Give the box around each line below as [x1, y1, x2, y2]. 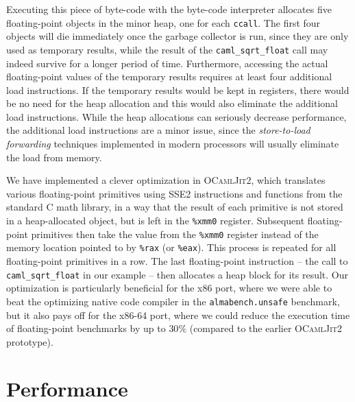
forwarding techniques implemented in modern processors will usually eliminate [6, 137, 339, 151]
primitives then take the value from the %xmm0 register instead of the [31, 226, 319, 241]
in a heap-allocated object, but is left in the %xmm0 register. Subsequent [6, 213, 305, 228]
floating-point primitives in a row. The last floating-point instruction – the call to [6, 254, 348, 268]
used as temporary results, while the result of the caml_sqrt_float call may [6, 42, 328, 56]
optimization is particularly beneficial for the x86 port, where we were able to [6, 281, 332, 295]
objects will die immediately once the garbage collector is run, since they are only [6, 29, 349, 43]
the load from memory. [6, 150, 102, 164]
